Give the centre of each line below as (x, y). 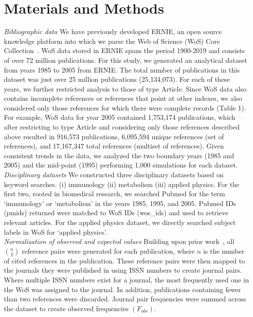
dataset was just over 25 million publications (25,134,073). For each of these (117, 79)
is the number (224, 251)
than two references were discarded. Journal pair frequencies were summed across (125, 299)
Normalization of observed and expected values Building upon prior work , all (119, 241)
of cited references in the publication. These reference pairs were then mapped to (125, 260)
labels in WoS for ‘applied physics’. (56, 232)
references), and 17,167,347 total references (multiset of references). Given (114, 146)
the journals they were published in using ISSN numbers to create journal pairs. (123, 270)
